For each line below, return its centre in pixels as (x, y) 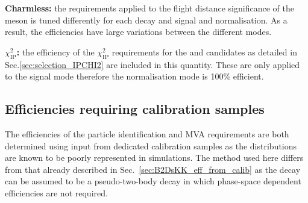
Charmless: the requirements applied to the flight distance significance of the (149, 8)
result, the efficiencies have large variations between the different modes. (138, 32)
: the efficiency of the (55, 52)
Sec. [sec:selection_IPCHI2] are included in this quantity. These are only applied (152, 64)
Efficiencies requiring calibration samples (135, 109)
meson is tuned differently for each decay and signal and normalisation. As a (146, 20)
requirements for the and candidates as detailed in (204, 52)
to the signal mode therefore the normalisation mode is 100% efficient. (134, 76)
